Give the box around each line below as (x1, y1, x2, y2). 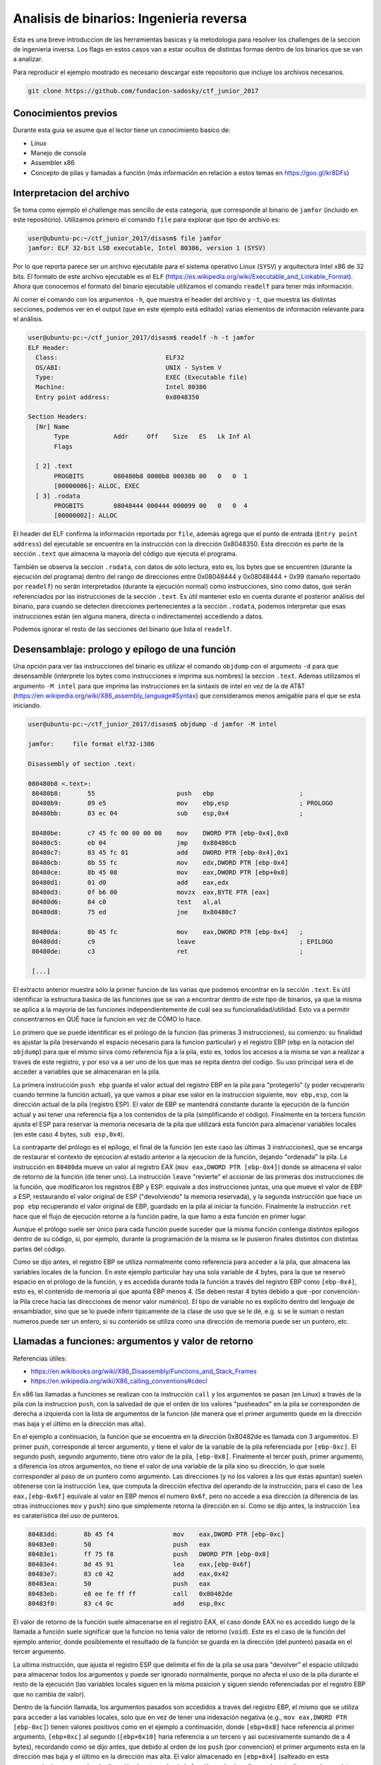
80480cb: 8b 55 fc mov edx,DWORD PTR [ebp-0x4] (32, 858, 289, 866)
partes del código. (13, 1245, 66, 1253)
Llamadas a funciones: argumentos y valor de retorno (13, 1335, 254, 1348)
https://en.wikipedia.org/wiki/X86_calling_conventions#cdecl (30, 1377, 207, 1385)
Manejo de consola (30, 148, 87, 157)
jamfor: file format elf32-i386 (28, 740, 155, 748)
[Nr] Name (35, 422, 70, 431)
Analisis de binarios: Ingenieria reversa (13, 11, 247, 26)
